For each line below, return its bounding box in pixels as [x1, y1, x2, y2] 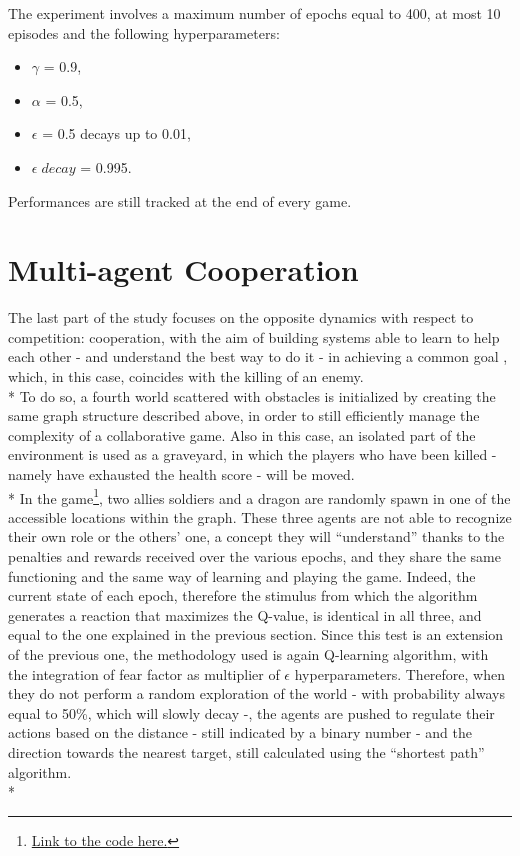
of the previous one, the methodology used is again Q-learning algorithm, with [8, 644, 489, 665]
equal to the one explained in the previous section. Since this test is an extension [8, 624, 504, 645]
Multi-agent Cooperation [8, 249, 359, 290]
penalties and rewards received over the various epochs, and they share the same [8, 546, 501, 567]
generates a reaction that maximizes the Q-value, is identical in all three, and [8, 604, 482, 625]
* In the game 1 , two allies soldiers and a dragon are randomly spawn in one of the [8, 484, 511, 508]
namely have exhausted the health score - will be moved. [8, 464, 355, 485]
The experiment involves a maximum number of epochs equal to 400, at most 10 [8, 3, 501, 23]
